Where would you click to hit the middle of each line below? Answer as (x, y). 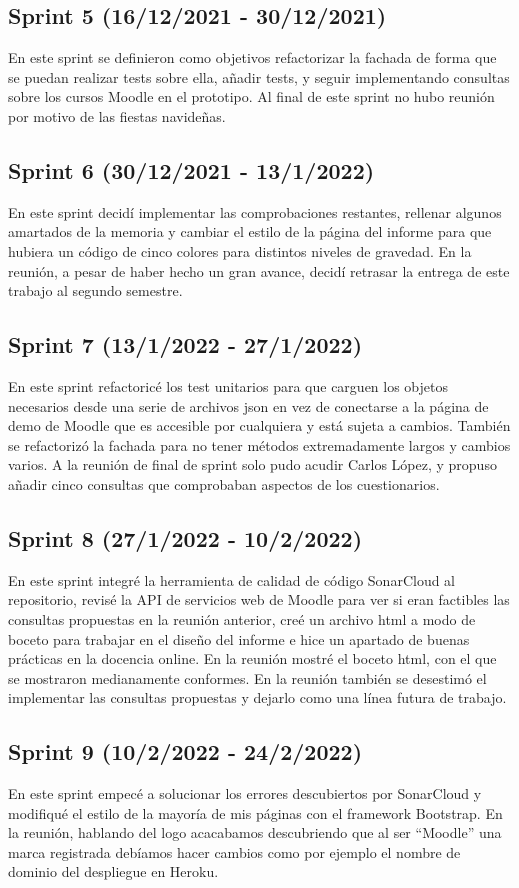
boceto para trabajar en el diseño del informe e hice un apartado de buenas (239, 638)
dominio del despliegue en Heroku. (113, 871)
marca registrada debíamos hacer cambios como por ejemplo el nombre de (234, 851)
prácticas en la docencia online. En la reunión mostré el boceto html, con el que (252, 658)
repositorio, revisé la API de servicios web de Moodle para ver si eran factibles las (259, 599)
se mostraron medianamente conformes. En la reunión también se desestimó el (247, 677)
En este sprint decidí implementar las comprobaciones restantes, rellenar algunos (255, 211)
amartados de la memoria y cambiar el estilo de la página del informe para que (250, 231)
